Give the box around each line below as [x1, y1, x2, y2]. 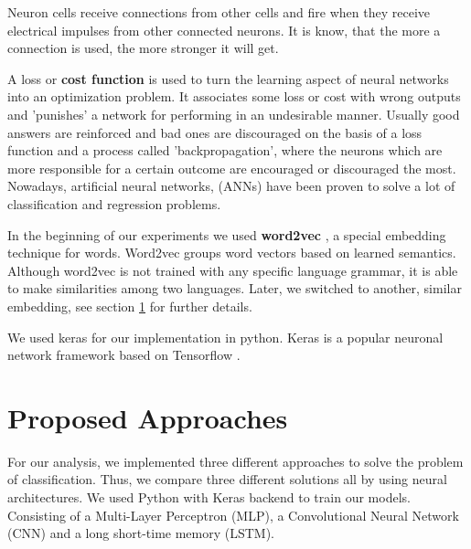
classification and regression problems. [7, 194, 221, 213]
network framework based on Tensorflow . [7, 345, 241, 364]
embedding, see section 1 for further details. [7, 296, 252, 315]
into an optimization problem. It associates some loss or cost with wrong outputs [7, 87, 461, 106]
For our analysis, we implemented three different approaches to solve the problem [7, 451, 464, 470]
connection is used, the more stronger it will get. [7, 38, 279, 58]
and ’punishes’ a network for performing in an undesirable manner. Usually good [7, 104, 460, 123]
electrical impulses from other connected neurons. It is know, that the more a [7, 20, 441, 39]
